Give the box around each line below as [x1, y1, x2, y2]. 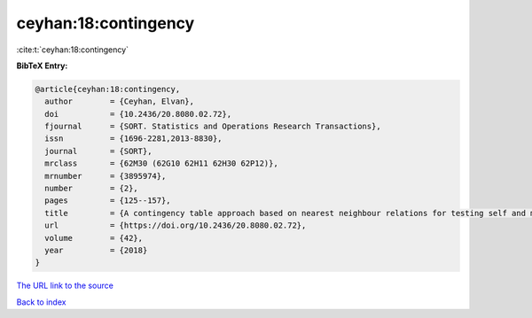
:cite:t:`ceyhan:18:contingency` [16, 44, 129, 55]
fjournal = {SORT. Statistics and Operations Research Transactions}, [44, 121, 381, 132]
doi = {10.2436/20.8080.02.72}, [44, 109, 232, 119]
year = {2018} [44, 245, 148, 255]
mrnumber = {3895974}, [44, 171, 167, 181]
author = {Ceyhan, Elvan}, [44, 97, 195, 106]
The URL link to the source [16, 280, 114, 291]
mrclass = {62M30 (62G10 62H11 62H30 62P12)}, [44, 159, 278, 168]
